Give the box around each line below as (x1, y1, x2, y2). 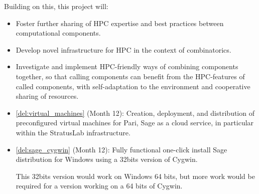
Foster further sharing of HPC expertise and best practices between (16, 18, 224, 28)
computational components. (16, 28, 101, 38)
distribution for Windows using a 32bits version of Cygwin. (16, 154, 198, 164)
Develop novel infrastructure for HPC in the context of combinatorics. (16, 44, 231, 55)
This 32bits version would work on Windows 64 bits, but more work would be (16, 170, 255, 181)
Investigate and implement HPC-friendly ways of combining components (16, 61, 238, 72)
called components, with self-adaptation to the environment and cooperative (16, 81, 250, 91)
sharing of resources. (16, 91, 79, 101)
